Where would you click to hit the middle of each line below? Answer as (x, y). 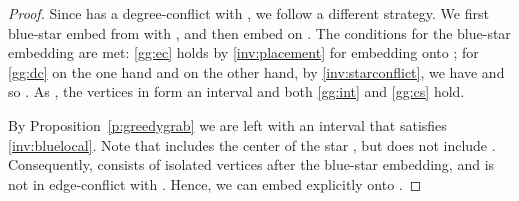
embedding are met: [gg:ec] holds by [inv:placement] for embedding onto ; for (243, 52)
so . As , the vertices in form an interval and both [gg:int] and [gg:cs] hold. (236, 91)
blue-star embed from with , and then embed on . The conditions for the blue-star (259, 32)
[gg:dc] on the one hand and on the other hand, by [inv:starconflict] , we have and (256, 71)
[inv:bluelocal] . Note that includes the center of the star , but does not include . (252, 144)
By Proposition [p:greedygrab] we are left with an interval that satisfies (227, 124)
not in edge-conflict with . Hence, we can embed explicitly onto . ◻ (215, 183)
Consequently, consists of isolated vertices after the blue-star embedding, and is (251, 164)
